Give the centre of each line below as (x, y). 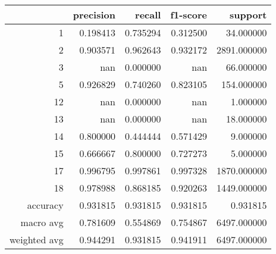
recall (148, 15)
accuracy (45, 205)
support (248, 15)
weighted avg (37, 239)
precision (94, 15)
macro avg (42, 222)
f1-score (189, 15)
